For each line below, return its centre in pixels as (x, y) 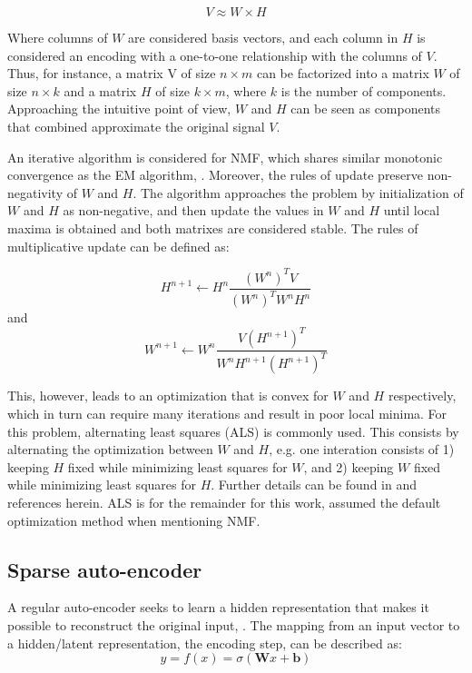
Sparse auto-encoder (105, 569)
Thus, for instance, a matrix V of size (112, 73)
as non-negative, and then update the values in (193, 210)
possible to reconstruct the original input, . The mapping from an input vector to (234, 625)
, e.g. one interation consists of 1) (362, 449)
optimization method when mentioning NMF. (134, 520)
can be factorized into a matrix (343, 73)
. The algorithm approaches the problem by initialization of (298, 192)
